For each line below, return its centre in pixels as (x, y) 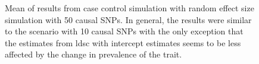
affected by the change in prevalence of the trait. (93, 54)
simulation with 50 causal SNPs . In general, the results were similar (128, 19)
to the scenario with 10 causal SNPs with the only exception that (124, 31)
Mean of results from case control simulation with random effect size (129, 8)
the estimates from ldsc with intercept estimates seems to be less (123, 42)
